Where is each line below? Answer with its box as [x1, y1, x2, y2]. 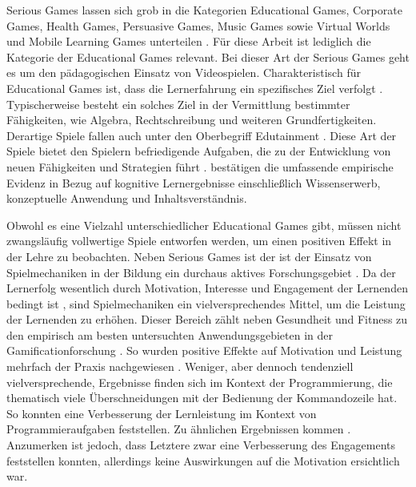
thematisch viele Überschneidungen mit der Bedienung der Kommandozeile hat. [6, 389, 398, 406]
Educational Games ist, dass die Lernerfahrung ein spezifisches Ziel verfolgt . [6, 79, 383, 96]
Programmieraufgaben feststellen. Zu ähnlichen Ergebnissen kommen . [6, 421, 351, 437]
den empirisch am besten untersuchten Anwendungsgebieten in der [6, 326, 333, 343]
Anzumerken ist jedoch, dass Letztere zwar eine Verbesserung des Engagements [6, 437, 395, 453]
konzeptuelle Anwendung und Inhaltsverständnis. [6, 190, 247, 207]
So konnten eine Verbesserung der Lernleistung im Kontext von [6, 404, 317, 421]
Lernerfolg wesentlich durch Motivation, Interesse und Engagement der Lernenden [6, 280, 408, 296]
